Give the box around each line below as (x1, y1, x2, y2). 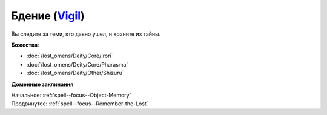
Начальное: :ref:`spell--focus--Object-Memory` (11, 91, 131, 99)
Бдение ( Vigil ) (11, 9, 85, 22)
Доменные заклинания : (11, 80, 75, 88)
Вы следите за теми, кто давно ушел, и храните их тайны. (11, 30, 161, 38)
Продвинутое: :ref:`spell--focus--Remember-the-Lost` (11, 100, 148, 107)
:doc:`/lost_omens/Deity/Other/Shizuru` (26, 70, 124, 77)
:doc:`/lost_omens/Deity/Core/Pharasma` (26, 61, 128, 68)
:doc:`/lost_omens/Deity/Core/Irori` (26, 52, 113, 60)
